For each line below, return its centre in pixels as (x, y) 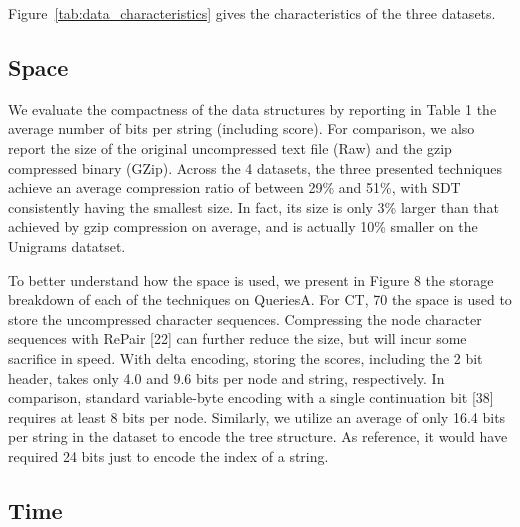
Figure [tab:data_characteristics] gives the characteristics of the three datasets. (252, 13)
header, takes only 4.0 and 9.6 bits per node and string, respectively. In (226, 377)
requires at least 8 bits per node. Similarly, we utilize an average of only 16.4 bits (257, 416)
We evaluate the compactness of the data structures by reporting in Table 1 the (252, 108)
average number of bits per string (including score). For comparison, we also (241, 128)
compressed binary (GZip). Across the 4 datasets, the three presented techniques (255, 167)
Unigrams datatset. (67, 245)
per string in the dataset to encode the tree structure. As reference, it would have (258, 436)
